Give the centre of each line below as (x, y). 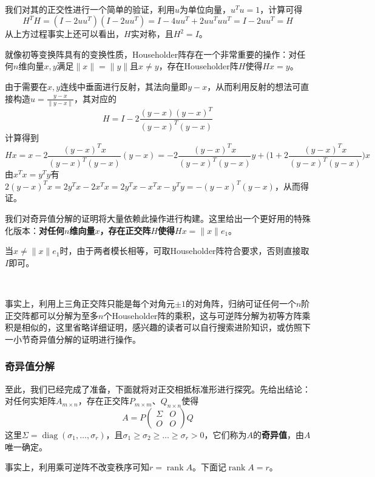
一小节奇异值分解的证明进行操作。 (73, 339)
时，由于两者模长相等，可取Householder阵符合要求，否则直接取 (184, 251)
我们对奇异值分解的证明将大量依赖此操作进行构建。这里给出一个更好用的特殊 (158, 218)
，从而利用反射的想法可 (254, 86)
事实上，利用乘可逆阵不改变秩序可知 (77, 467)
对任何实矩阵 (30, 401)
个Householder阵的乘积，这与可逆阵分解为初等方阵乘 (207, 315)
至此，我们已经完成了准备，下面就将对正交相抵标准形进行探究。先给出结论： (158, 389)
